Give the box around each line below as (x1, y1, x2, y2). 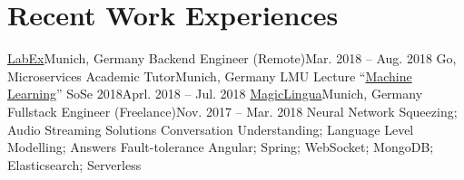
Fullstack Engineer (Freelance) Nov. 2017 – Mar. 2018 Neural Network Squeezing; (7, 101, 458, 120)
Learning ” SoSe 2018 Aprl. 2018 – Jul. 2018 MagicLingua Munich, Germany (7, 84, 423, 103)
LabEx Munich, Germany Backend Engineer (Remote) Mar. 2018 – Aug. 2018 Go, (7, 49, 457, 68)
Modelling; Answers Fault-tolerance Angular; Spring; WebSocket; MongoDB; (7, 137, 434, 156)
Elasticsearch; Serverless (7, 155, 142, 174)
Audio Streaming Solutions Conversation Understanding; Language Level (7, 119, 414, 138)
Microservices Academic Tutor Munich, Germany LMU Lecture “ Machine (7, 66, 412, 85)
